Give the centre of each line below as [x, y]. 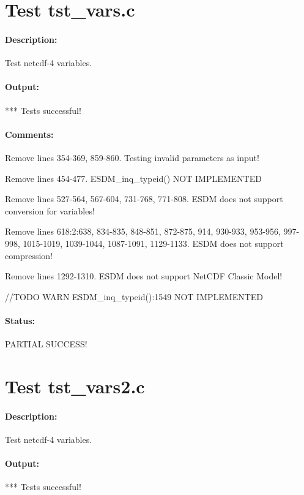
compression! [29, 255]
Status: [20, 320]
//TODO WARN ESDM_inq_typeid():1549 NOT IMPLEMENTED [134, 296]
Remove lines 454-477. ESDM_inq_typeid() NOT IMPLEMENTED [133, 178]
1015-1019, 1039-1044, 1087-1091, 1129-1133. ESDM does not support [153, 243]
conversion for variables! [50, 210]
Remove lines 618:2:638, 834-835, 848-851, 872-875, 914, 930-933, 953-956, [143, 231]
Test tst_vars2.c [75, 386]
